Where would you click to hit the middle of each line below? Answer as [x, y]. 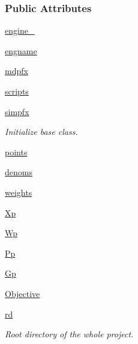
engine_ [20, 30]
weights [19, 192]
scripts [17, 91]
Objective [22, 293]
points [16, 152]
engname [21, 50]
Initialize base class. [41, 132]
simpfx [17, 111]
